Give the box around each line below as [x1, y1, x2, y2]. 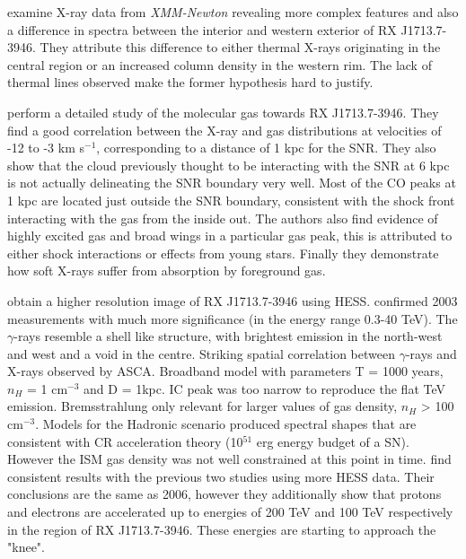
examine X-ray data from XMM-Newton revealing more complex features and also [7, 3, 459, 21]
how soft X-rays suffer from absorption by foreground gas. [7, 261, 326, 280]
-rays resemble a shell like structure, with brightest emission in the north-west [13, 327, 443, 345]
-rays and [405, 344, 457, 362]
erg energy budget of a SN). [256, 432, 409, 450]
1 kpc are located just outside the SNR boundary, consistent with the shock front [7, 190, 455, 209]
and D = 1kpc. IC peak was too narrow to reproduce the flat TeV [84, 379, 446, 397]
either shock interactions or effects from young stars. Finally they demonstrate [7, 243, 439, 262]
